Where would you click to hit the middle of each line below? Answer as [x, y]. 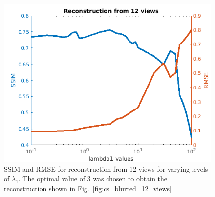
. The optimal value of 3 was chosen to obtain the [93, 178]
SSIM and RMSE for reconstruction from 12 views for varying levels [106, 169]
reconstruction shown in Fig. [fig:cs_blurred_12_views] [88, 188]
